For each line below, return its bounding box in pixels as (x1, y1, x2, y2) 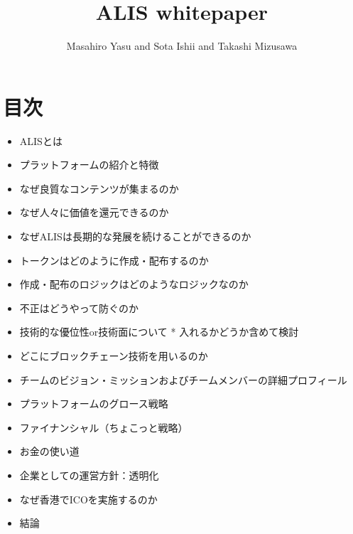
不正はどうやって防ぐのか (19, 300, 139, 315)
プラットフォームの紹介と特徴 (19, 157, 159, 172)
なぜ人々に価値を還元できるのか (19, 205, 169, 220)
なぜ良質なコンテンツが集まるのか (19, 181, 179, 196)
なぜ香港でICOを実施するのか (19, 491, 158, 506)
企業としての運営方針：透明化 (19, 467, 159, 482)
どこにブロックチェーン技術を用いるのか (19, 348, 208, 363)
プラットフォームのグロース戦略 (19, 396, 168, 411)
